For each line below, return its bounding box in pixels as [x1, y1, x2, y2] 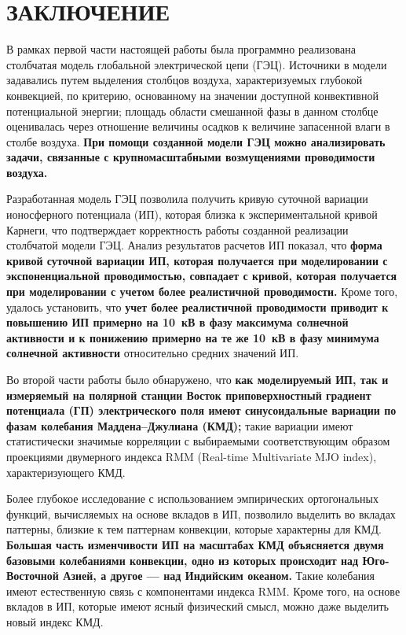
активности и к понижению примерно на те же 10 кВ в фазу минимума [6, 329, 379, 345]
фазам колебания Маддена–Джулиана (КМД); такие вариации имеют [6, 417, 353, 434]
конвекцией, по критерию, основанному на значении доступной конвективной [6, 87, 379, 103]
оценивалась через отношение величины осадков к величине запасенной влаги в [6, 118, 390, 135]
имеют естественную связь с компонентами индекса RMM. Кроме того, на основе [6, 582, 401, 599]
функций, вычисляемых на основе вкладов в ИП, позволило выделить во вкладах [6, 505, 396, 522]
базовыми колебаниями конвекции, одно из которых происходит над [6, 552, 359, 568]
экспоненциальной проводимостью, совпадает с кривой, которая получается [6, 268, 397, 284]
